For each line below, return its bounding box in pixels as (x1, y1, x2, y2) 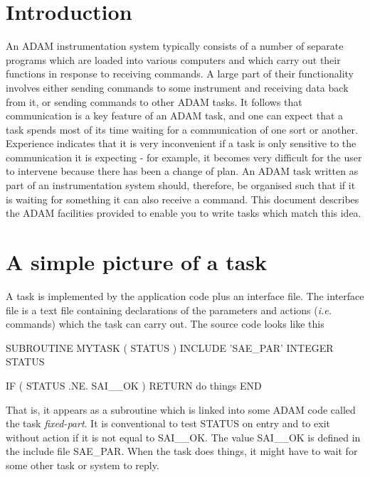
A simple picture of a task (6, 247, 268, 277)
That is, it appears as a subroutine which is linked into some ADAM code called (6, 402, 356, 417)
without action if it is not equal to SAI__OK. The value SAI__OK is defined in (6, 429, 361, 444)
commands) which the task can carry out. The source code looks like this (6, 316, 324, 331)
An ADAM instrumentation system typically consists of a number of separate (6, 38, 344, 53)
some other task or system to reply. (6, 457, 159, 472)
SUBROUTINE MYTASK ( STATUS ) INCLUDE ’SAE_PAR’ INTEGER (6, 340, 334, 355)
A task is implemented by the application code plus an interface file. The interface (6, 288, 364, 303)
